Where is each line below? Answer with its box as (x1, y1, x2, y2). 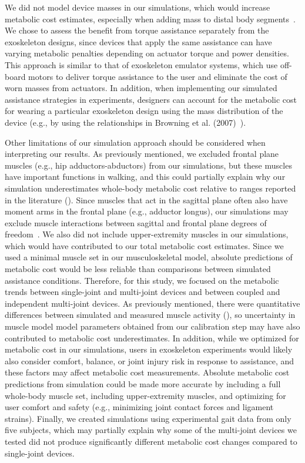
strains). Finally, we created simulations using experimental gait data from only (5, 412, 291, 424)
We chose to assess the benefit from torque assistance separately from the (5, 24, 269, 36)
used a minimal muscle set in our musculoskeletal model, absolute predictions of (5, 251, 293, 263)
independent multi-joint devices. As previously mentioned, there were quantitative (5, 297, 300, 309)
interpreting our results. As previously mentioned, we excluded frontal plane (5, 147, 279, 160)
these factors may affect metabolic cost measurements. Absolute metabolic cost (5, 366, 290, 378)
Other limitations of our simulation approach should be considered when (5, 136, 266, 148)
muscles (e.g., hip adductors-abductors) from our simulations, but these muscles (5, 159, 292, 171)
